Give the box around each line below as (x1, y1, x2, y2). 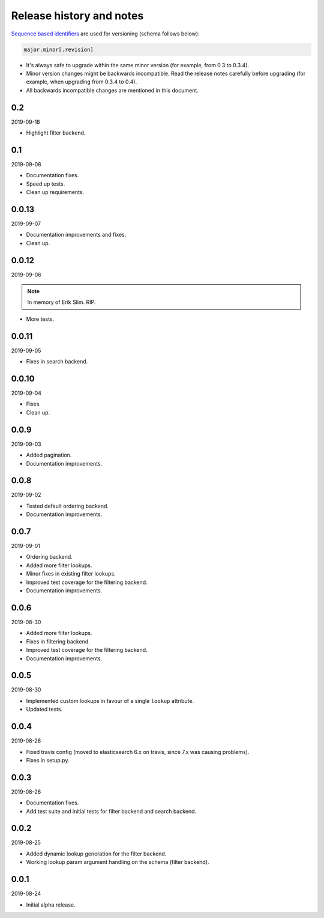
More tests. (26, 315, 55, 323)
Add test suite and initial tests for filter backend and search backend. (26, 807, 197, 815)
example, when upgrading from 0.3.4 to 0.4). (26, 78, 137, 85)
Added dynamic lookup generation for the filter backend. (26, 850, 167, 857)
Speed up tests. (26, 180, 65, 187)
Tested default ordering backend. (26, 502, 109, 509)
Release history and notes (11, 9, 144, 22)
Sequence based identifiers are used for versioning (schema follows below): (11, 30, 200, 37)
